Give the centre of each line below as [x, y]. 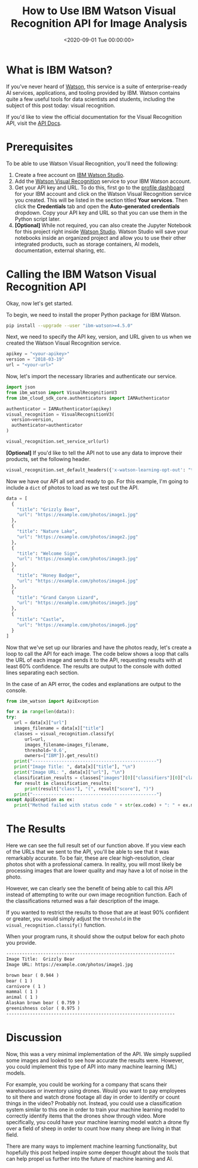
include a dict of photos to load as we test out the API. [72, 487]
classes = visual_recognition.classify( [64, 733]
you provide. [21, 943]
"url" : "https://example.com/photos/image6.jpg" [77, 625]
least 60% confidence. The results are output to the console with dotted [94, 666]
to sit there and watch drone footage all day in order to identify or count [93, 1097]
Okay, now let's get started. [39, 303]
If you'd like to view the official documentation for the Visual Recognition [94, 117]
